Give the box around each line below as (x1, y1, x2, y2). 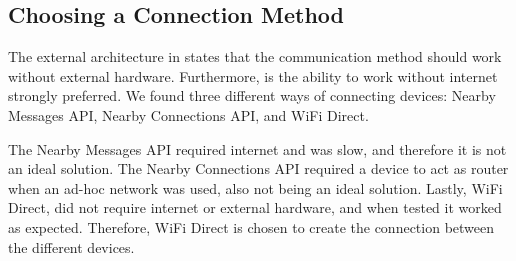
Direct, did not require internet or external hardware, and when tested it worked (8, 197, 502, 218)
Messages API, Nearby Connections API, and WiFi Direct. (8, 104, 369, 125)
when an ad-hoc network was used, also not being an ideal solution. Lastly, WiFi (8, 177, 503, 198)
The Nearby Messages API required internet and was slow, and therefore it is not (8, 138, 507, 159)
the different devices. (8, 236, 135, 257)
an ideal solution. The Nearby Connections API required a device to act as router (8, 158, 509, 179)
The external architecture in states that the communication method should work (8, 46, 502, 67)
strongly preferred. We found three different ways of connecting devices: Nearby (8, 85, 496, 106)
